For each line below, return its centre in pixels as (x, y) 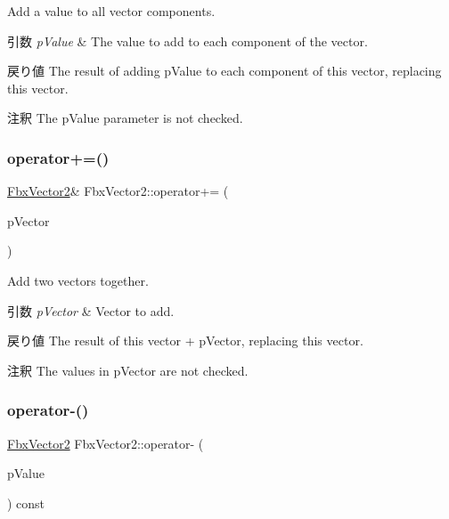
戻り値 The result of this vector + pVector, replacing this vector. (185, 341)
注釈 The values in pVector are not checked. (128, 370)
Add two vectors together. (78, 280)
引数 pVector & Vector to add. (91, 310)
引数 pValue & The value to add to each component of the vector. (188, 41)
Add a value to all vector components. (111, 11)
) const (26, 503)
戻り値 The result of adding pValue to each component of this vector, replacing (224, 71)
